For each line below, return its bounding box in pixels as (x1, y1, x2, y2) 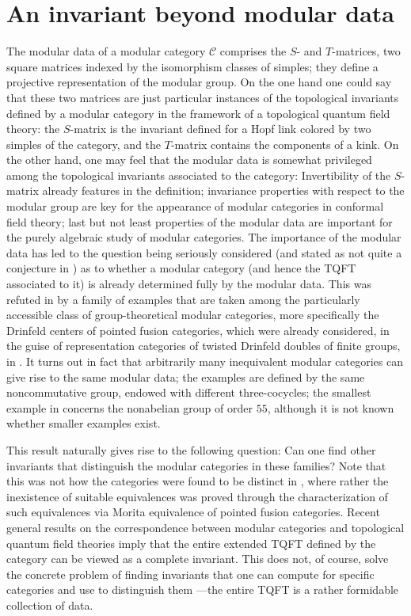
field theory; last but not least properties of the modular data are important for (6, 213, 393, 230)
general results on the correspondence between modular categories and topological (6, 519, 405, 535)
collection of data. (6, 596, 93, 613)
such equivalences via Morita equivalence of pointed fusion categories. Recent (6, 504, 380, 520)
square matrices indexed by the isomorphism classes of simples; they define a (6, 58, 379, 74)
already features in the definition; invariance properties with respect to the (42, 182, 405, 199)
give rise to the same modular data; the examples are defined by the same (6, 368, 365, 385)
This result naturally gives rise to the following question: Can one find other (6, 441, 376, 458)
